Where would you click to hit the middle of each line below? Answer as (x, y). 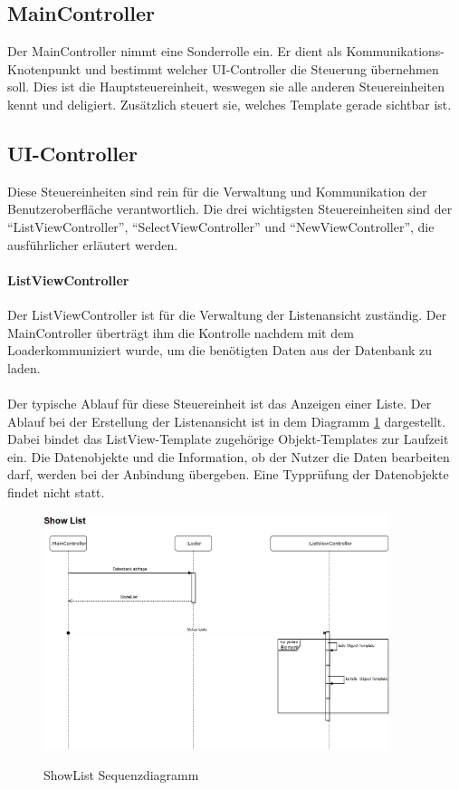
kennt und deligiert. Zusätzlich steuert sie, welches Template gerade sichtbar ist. (229, 104)
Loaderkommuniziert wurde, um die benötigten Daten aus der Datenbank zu (220, 350)
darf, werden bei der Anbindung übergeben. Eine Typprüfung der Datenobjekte (228, 474)
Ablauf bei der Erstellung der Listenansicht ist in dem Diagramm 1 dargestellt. (227, 421)
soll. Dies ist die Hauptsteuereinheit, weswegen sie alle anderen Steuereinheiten (226, 87)
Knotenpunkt (44, 68)
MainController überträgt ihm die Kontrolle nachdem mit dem (181, 332)
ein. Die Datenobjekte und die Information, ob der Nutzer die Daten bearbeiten (229, 456)
